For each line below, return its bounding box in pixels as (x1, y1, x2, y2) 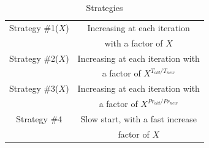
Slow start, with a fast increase (80, 112, 197, 125)
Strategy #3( (9, 82, 59, 95)
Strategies (86, 1, 123, 13)
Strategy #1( (9, 21, 59, 34)
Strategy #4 (16, 112, 63, 125)
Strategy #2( (9, 51, 59, 64)
